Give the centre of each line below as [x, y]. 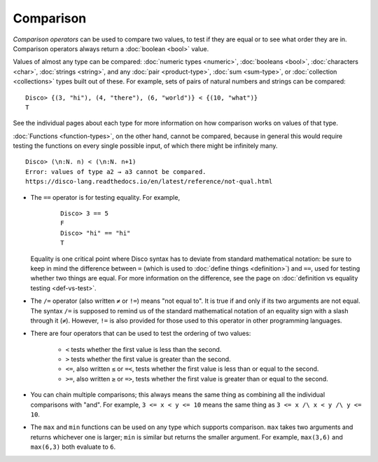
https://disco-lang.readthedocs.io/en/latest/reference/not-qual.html [149, 182]
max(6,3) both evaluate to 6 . [73, 447]
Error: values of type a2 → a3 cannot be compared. [116, 171]
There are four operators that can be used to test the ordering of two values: [141, 334]
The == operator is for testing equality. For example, [105, 197]
